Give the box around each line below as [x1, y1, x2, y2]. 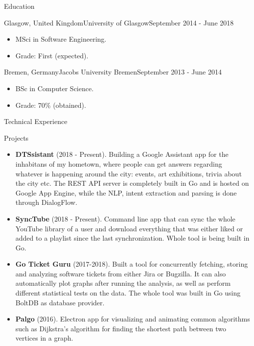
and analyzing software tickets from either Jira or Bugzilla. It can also [15, 268, 226, 278]
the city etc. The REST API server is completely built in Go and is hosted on [15, 178, 249, 188]
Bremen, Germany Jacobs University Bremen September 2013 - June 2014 [4, 67, 222, 77]
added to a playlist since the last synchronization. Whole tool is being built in [15, 233, 250, 243]
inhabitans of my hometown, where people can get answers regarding [15, 158, 222, 169]
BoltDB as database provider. [15, 297, 105, 307]
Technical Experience [4, 116, 68, 126]
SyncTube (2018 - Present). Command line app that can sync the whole [15, 213, 235, 223]
